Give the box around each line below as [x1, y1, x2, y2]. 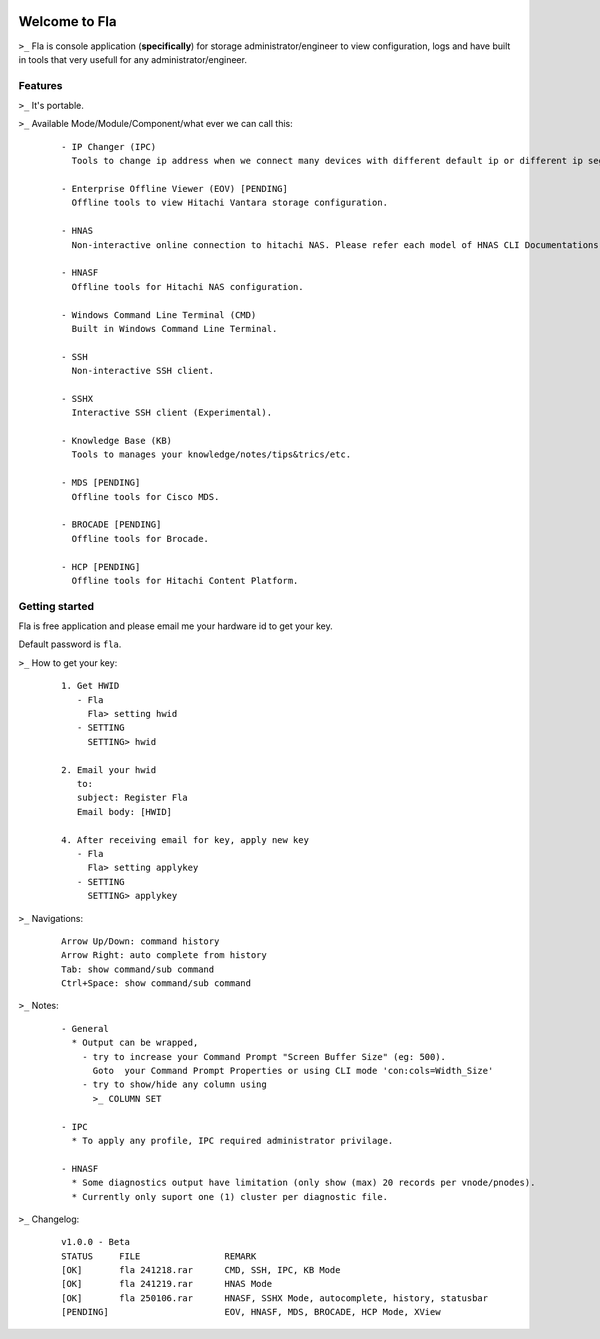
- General [61, 1023, 109, 1034]
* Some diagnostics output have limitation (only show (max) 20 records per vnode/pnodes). [71, 1177, 536, 1189]
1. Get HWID [61, 680, 120, 692]
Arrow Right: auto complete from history [61, 950, 267, 961]
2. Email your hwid [61, 764, 157, 775]
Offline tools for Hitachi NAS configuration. [71, 281, 304, 292]
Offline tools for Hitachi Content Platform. [71, 575, 299, 586]
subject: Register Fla [76, 792, 189, 804]
